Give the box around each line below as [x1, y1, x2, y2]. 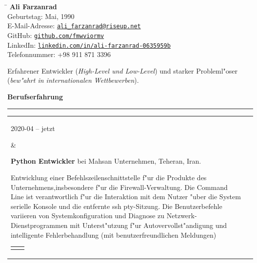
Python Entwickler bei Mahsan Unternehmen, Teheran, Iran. [11, 156, 201, 166]
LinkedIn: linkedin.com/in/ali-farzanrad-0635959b [7, 39, 171, 50]
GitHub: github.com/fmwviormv [7, 30, 104, 40]
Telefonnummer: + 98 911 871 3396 [7, 49, 111, 59]
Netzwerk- [166, 210, 197, 221]
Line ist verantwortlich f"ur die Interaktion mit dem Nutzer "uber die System [11, 191, 241, 202]
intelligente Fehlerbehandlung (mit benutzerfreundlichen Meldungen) [11, 229, 217, 240]
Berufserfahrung [7, 91, 63, 101]
